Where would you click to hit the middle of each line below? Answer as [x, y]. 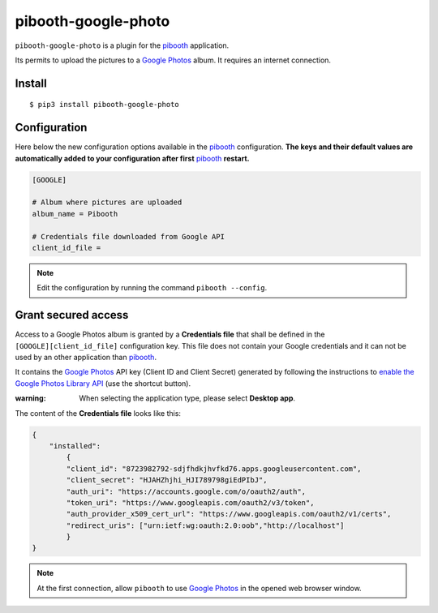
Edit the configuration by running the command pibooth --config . [152, 288]
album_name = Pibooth [75, 214]
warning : [30, 398]
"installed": [75, 446]
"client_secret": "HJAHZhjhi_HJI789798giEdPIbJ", [167, 480]
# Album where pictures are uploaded [107, 202]
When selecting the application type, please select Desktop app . [187, 398]
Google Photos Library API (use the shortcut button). [103, 383]
